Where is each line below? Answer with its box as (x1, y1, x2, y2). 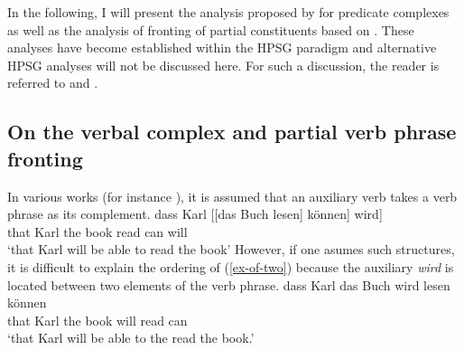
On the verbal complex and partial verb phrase (7, 118, 457, 146)
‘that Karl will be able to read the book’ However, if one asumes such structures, (7, 240, 455, 259)
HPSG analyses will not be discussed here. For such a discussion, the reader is (7, 55, 440, 74)
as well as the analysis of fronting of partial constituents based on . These (7, 20, 414, 39)
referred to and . (7, 73, 98, 92)
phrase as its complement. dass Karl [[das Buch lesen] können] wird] (7, 204, 383, 223)
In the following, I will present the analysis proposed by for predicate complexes (7, 3, 450, 21)
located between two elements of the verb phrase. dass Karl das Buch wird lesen (7, 275, 450, 294)
